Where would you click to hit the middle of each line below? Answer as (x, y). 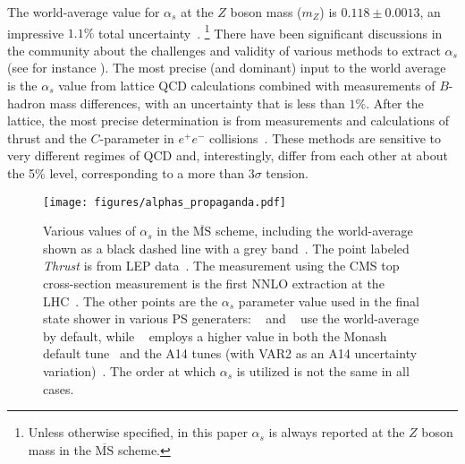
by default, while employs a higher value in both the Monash (215, 335)
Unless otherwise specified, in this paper (138, 432)
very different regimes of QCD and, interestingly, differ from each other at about (228, 155)
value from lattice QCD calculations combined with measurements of (247, 86)
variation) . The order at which (130, 371)
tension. (287, 173)
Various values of (89, 231)
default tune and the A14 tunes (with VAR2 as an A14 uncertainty (230, 353)
